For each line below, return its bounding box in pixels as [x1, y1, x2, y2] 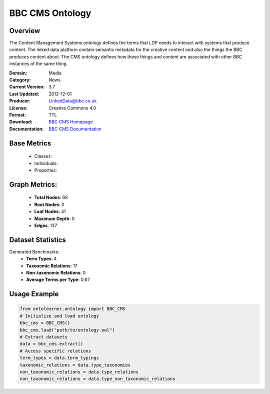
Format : [9, 111, 26, 117]
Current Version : [9, 84, 45, 90]
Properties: [34, 167, 57, 173]
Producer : [9, 98, 31, 104]
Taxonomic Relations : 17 [26, 262, 77, 268]
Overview [9, 26, 40, 35]
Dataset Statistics [9, 235, 66, 244]
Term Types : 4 [26, 255, 57, 262]
